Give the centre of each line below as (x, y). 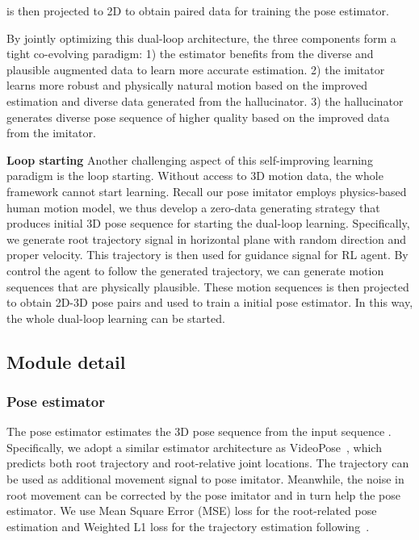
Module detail (66, 361)
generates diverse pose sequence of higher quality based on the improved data (198, 117)
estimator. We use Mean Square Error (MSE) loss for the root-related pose (192, 511)
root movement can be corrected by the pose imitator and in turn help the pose (203, 494)
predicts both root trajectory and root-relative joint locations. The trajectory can (208, 463)
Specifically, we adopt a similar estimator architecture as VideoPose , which (194, 447)
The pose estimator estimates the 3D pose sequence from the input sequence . (199, 431)
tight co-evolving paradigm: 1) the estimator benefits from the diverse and (190, 54)
